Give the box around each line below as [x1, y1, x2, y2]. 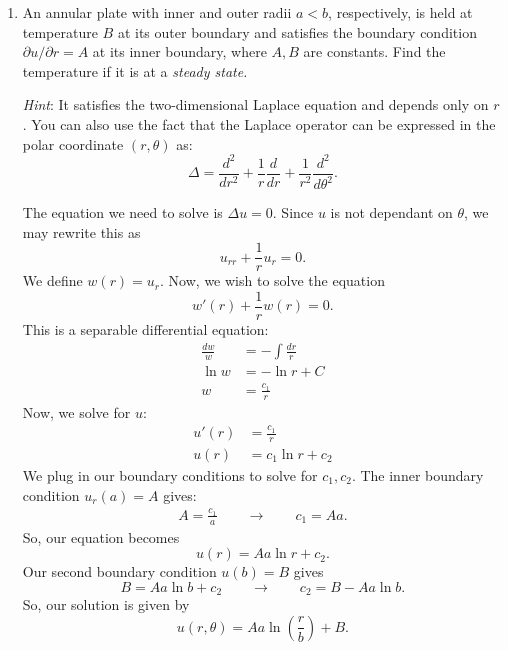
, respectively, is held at [328, 2, 473, 22]
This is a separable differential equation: [22, 318, 269, 339]
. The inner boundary [351, 464, 484, 485]
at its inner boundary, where [92, 41, 267, 62]
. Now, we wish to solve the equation [160, 270, 385, 291]
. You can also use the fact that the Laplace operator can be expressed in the [22, 113, 496, 134]
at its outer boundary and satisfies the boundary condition [117, 21, 477, 42]
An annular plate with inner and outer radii [22, 2, 292, 22]
